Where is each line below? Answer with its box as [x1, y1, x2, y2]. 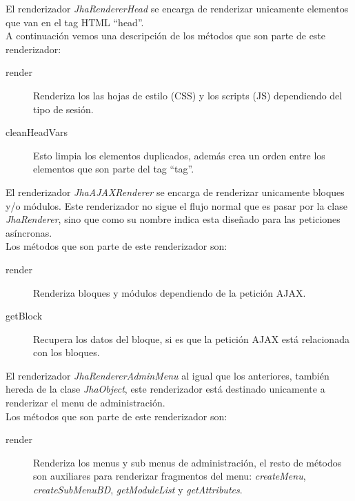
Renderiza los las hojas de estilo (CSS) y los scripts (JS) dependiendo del [33, 88, 343, 102]
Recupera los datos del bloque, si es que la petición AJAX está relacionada [33, 331, 349, 346]
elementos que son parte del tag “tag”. [33, 161, 194, 176]
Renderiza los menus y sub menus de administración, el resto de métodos [33, 455, 342, 469]
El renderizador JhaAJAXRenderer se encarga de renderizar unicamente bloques [6, 184, 345, 199]
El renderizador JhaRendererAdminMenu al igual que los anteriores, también [6, 368, 329, 382]
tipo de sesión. [33, 101, 94, 116]
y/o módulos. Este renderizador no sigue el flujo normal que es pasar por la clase [6, 198, 347, 213]
